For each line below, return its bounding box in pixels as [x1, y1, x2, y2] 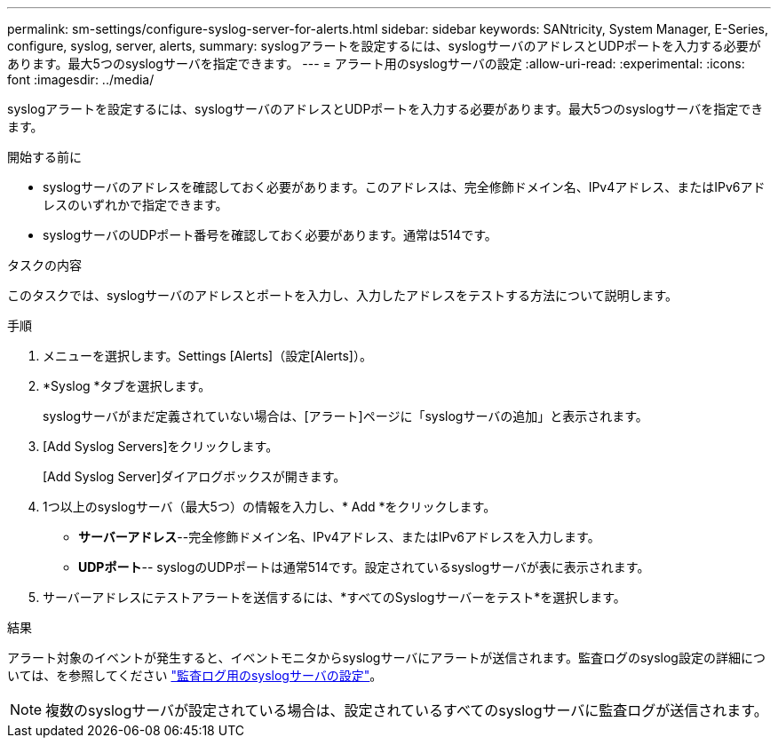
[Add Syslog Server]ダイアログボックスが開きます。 [43, 469, 346, 484]
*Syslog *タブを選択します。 [43, 378, 211, 393]
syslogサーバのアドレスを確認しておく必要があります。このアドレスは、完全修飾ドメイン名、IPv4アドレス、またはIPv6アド [43, 179, 766, 194]
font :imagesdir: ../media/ [7, 72, 155, 87]
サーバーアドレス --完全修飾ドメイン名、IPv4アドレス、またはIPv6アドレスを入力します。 [78, 529, 600, 544]
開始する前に [7, 149, 82, 164]
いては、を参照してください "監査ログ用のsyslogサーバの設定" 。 [7, 668, 383, 683]
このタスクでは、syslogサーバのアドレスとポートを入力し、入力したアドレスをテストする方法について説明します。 [7, 288, 679, 303]
